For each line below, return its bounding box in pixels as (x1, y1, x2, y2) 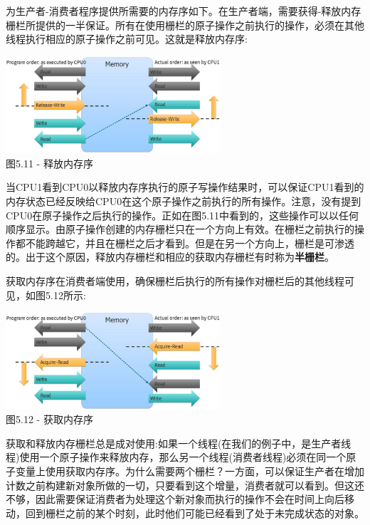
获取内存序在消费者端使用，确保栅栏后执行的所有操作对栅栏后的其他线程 (6, 273, 344, 288)
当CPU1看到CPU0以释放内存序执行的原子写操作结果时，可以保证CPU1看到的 (6, 180, 364, 194)
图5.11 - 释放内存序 (6, 155, 93, 170)
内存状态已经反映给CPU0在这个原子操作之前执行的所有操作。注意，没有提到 (6, 193, 361, 208)
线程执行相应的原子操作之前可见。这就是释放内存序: (6, 31, 248, 46)
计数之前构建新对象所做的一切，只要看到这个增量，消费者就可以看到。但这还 (6, 477, 364, 492)
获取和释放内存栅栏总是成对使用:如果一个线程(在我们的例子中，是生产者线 (6, 435, 351, 450)
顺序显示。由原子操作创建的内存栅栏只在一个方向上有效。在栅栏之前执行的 (6, 222, 354, 236)
